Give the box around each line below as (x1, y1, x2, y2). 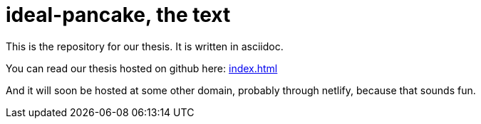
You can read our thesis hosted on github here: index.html (6, 62, 278, 74)
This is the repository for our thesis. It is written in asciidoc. (6, 40, 284, 52)
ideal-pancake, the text (6, 3, 231, 27)
